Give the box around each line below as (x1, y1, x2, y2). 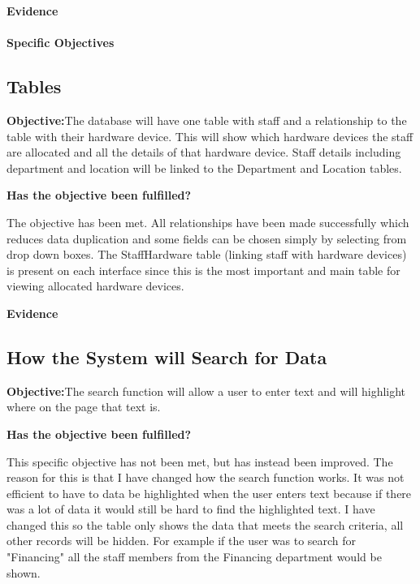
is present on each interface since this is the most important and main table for (6, 261, 401, 278)
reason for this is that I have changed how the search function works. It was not (6, 469, 405, 486)
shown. (6, 564, 41, 581)
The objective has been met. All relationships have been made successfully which (6, 213, 409, 230)
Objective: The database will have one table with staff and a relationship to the (6, 111, 407, 128)
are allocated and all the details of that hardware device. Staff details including (6, 144, 401, 161)
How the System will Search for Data (6, 344, 327, 369)
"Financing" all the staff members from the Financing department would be (6, 548, 382, 565)
